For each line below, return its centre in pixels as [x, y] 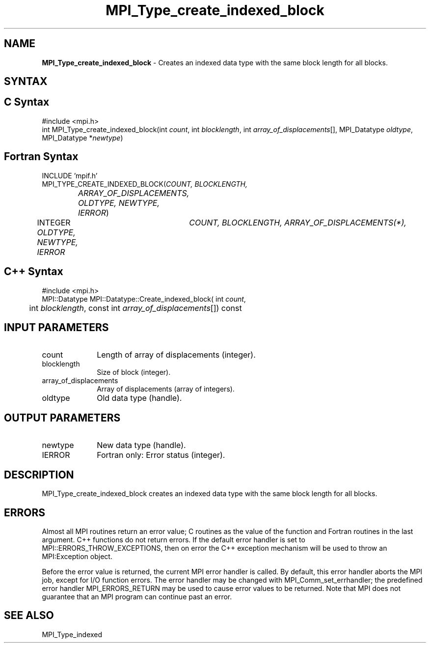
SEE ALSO [29, 616]
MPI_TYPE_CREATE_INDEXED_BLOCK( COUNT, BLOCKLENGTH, [145, 184]
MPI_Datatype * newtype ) [82, 138]
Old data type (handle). [139, 398]
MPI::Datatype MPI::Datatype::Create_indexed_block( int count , [144, 299]
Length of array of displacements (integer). [176, 355]
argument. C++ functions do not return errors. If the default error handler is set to [174, 539]
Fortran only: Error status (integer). [161, 455]
